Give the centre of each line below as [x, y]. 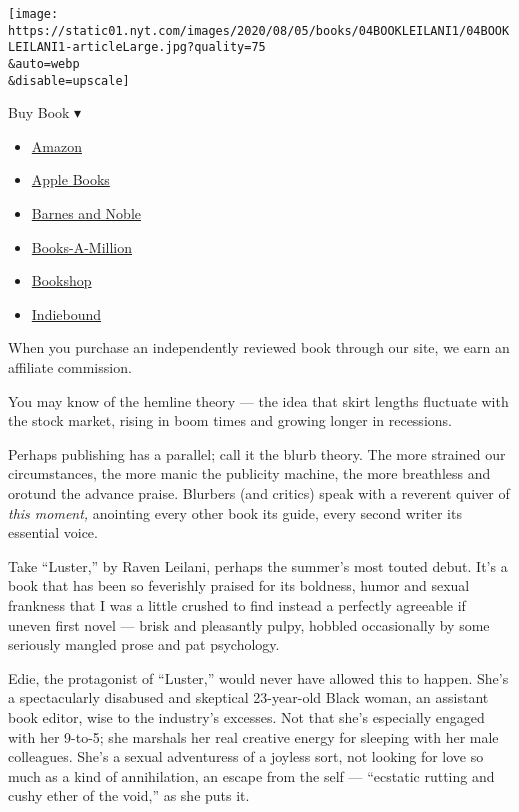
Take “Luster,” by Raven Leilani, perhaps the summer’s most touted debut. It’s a [258, 565]
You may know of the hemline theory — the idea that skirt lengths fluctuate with [258, 400]
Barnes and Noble [86, 213]
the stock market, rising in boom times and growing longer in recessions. [230, 420]
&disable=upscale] [69, 80]
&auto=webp [44, 63]
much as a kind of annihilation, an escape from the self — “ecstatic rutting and [251, 775]
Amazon [56, 145]
